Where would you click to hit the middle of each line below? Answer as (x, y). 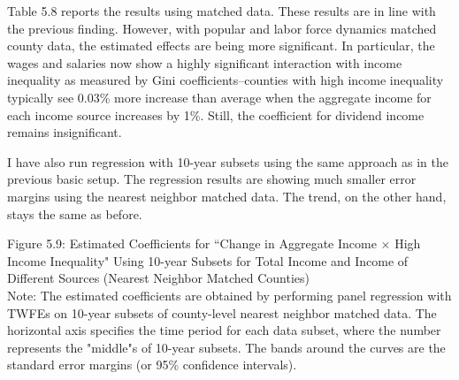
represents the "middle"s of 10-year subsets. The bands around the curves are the (226, 347)
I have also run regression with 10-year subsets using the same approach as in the (228, 161)
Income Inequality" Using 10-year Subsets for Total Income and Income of (208, 260)
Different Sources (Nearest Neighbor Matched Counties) (159, 278)
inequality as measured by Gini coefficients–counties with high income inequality (226, 80)
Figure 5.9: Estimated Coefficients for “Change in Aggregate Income (192, 243)
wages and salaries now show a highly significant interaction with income (205, 62)
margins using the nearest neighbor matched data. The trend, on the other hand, (227, 196)
